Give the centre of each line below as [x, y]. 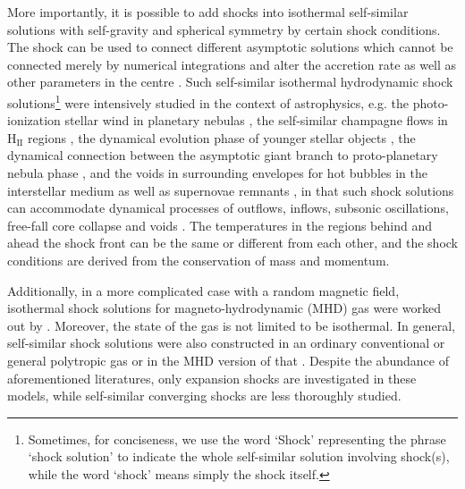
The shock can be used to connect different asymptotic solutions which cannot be [230, 47]
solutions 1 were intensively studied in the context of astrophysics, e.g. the [208, 101]
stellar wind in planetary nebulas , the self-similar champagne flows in [256, 120]
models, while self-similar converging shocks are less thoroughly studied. [204, 396]
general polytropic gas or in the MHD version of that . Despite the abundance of [228, 360]
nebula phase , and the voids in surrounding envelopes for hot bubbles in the [217, 173]
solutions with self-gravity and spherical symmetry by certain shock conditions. [224, 29]
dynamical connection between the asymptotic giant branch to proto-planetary [223, 155]
